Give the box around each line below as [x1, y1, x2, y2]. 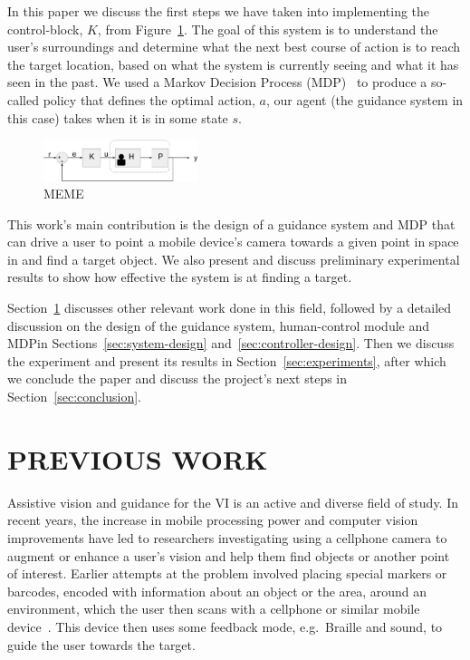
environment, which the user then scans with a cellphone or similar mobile [7, 599, 420, 618]
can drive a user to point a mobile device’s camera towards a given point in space [7, 232, 459, 251]
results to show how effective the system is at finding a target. [7, 267, 352, 286]
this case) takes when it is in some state [7, 108, 228, 127]
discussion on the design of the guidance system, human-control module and [7, 315, 430, 335]
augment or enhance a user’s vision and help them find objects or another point [7, 546, 450, 565]
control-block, [7, 19, 83, 38]
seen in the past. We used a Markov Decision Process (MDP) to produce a [7, 73, 427, 92]
